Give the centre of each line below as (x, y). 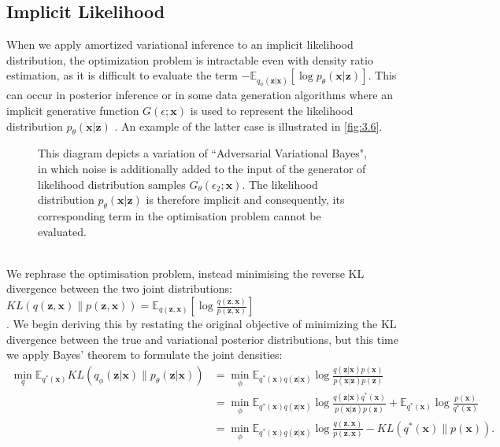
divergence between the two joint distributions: (119, 288)
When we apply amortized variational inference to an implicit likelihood (180, 44)
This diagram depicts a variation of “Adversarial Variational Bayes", (202, 153)
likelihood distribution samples (112, 184)
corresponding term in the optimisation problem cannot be (180, 216)
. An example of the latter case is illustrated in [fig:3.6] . (248, 126)
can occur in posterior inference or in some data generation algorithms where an (200, 95)
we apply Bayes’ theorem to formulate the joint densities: (144, 355)
